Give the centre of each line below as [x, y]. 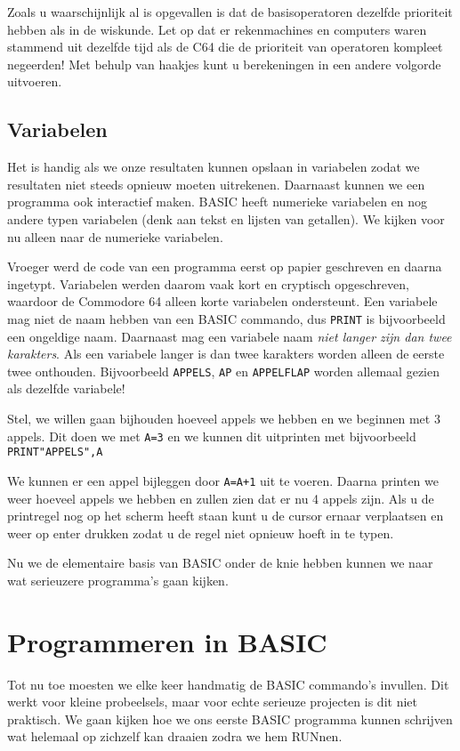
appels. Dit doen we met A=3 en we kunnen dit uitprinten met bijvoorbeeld [212, 436]
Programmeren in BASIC [167, 641]
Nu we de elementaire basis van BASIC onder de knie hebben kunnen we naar [220, 563]
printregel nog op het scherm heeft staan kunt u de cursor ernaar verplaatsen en [226, 516]
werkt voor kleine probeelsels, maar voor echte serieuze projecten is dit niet [212, 702]
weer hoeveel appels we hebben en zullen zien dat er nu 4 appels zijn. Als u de [221, 498]
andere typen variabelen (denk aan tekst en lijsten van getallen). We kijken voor [226, 218]
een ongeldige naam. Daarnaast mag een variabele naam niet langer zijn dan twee [230, 336]
